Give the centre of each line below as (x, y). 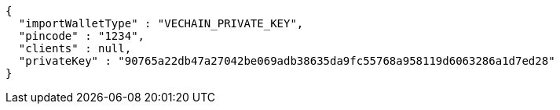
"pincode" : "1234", (82, 36)
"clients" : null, (75, 48)
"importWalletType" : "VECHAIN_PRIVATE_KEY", (161, 23)
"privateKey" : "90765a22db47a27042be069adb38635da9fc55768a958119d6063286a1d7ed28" (287, 61)
